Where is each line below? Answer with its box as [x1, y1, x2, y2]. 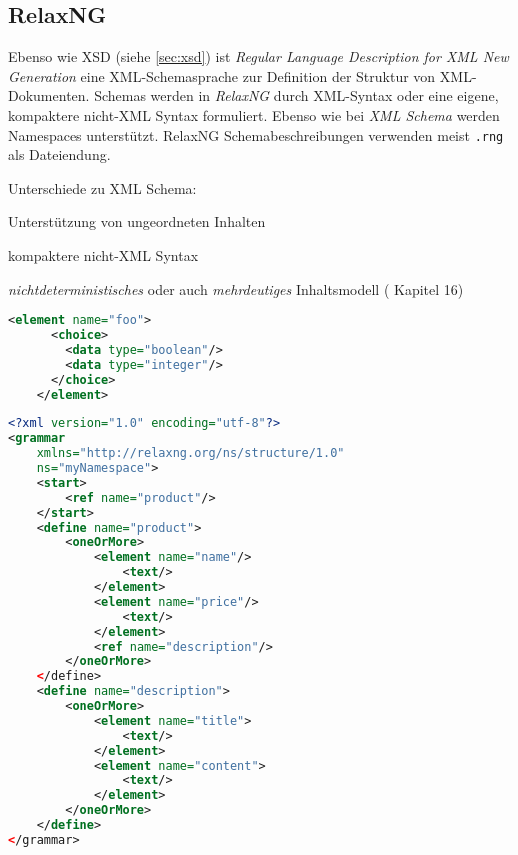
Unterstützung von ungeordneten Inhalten [8, 211, 266, 232]
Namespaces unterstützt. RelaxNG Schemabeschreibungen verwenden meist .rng [8, 124, 504, 145]
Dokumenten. [8, 85, 90, 106]
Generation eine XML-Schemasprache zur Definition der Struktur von [8, 65, 436, 86]
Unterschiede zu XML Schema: [8, 177, 197, 198]
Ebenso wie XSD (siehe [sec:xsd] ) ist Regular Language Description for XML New [8, 46, 509, 67]
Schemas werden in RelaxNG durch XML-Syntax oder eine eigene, [94, 85, 499, 106]
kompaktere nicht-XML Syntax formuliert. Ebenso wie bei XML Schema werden [8, 104, 500, 125]
